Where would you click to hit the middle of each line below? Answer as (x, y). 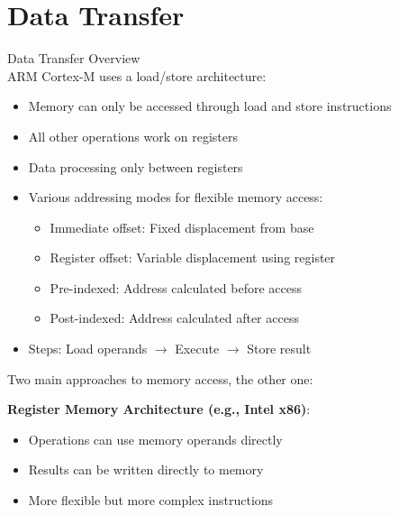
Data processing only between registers (136, 166)
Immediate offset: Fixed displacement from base (182, 227)
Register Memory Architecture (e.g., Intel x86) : (159, 409)
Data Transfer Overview (74, 58)
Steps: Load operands (88, 349)
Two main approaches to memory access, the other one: (160, 378)
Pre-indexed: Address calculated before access (176, 287)
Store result (279, 349)
